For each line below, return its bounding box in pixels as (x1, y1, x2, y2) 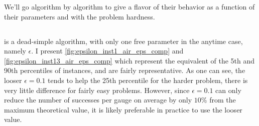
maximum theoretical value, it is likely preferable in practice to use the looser (4, 104, 242, 114)
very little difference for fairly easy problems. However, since (4, 84, 190, 95)
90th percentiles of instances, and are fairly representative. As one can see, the (4, 65, 245, 75)
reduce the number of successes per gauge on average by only (4, 94, 192, 105)
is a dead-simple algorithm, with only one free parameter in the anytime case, (4, 35, 243, 46)
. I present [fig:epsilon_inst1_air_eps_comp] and (31, 45, 184, 56)
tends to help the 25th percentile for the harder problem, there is (48, 74, 248, 85)
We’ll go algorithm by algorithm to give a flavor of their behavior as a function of (4, 1, 255, 11)
